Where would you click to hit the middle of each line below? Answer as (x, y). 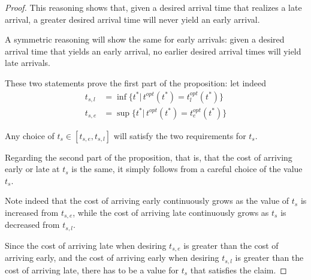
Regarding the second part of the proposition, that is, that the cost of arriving (149, 157)
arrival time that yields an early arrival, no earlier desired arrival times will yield (153, 51)
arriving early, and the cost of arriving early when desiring (112, 258)
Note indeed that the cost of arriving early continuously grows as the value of (147, 201)
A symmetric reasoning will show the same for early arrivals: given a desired (145, 39)
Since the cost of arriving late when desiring (86, 245)
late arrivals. (28, 63)
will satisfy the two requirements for (180, 135)
